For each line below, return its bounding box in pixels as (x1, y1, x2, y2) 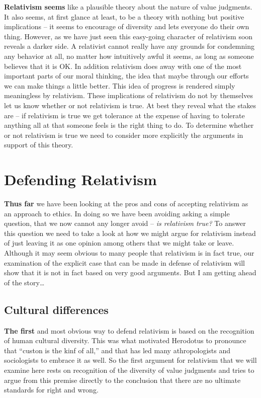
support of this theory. (4, 139, 73, 150)
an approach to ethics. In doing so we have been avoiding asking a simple (4, 208, 230, 218)
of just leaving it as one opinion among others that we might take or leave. (4, 237, 234, 248)
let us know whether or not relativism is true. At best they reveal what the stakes (4, 100, 256, 110)
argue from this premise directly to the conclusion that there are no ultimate (4, 374, 241, 385)
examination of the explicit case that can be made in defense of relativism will (4, 257, 245, 268)
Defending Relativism (4, 169, 157, 190)
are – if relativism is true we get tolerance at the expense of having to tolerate (4, 110, 245, 120)
